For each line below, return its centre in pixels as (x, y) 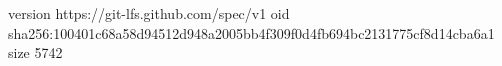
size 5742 (35, 52)
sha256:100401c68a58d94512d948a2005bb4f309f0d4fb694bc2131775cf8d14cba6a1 (251, 32)
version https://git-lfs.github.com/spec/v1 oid (149, 13)
